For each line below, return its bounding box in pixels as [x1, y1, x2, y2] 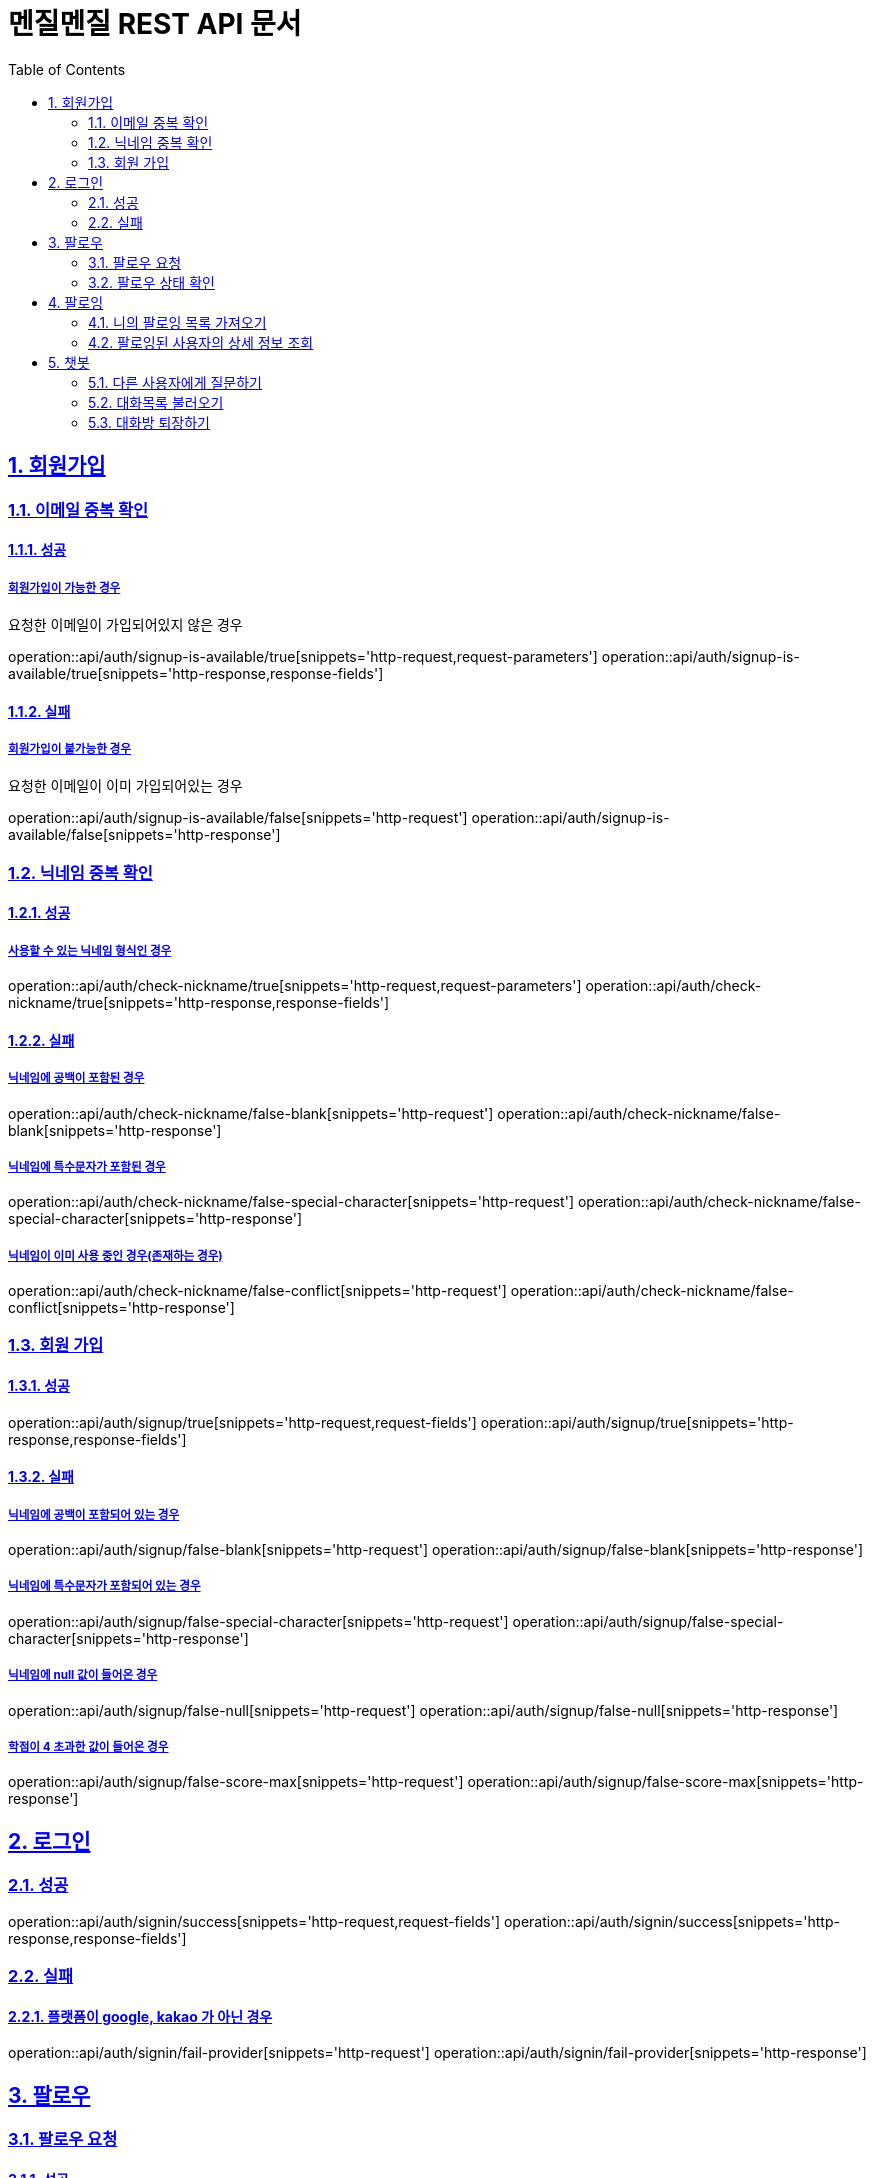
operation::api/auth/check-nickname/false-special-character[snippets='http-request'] [8, 1193, 574, 1211]
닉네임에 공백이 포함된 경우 [8, 1071, 145, 1086]
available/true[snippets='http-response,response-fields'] [8, 664, 384, 682]
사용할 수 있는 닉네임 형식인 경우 [8, 943, 172, 958]
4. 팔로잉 [48, 293, 104, 311]
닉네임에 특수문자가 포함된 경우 [8, 1159, 166, 1174]
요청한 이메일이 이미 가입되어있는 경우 [8, 777, 243, 795]
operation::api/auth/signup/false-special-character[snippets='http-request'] [8, 1612, 509, 1630]
